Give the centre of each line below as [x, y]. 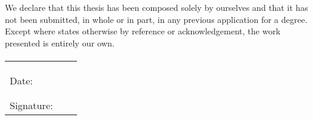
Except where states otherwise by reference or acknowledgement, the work [143, 31]
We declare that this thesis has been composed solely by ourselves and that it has [156, 7]
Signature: [32, 105]
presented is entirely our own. [60, 43]
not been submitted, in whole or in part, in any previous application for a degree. [156, 19]
